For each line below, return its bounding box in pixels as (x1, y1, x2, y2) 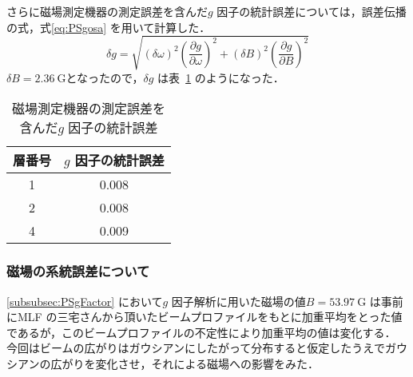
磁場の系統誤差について (6, 261, 150, 281)
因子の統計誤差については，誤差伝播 (216, 3, 407, 19)
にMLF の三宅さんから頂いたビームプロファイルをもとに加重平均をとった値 (6, 308, 403, 325)
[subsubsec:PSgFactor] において (6, 292, 163, 309)
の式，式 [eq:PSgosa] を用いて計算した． (6, 18, 211, 35)
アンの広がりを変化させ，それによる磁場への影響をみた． (17, 355, 320, 371)
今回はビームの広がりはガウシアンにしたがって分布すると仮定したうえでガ (6, 339, 396, 356)
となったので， (66, 69, 144, 85)
